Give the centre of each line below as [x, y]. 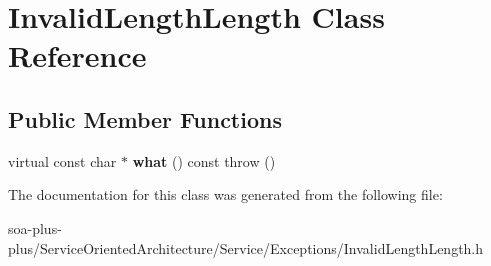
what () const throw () [204, 160]
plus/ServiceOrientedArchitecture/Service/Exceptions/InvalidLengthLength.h [246, 247]
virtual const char [62, 160]
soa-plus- [35, 227]
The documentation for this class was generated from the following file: [225, 194]
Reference [77, 55]
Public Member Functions [145, 118]
